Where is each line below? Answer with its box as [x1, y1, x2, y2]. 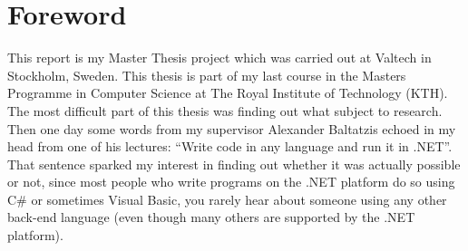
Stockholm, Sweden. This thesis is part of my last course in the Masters [7, 65, 406, 84]
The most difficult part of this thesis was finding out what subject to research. [7, 101, 443, 120]
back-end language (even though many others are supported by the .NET [7, 208, 415, 227]
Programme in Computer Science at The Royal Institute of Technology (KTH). [7, 83, 448, 102]
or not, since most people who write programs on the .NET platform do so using [7, 172, 455, 191]
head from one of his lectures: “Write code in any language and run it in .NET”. [7, 137, 453, 156]
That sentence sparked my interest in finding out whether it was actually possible [7, 154, 461, 173]
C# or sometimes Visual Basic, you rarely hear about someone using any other [7, 189, 447, 208]
